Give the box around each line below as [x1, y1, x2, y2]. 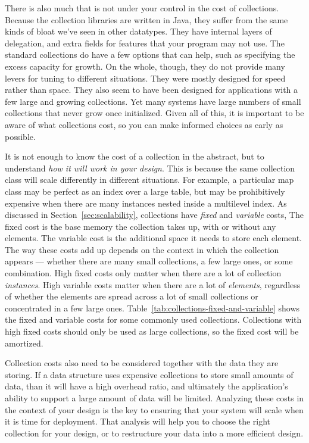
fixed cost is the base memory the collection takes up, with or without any [5, 220, 276, 232]
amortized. [5, 336, 43, 349]
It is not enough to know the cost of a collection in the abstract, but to [5, 150, 264, 163]
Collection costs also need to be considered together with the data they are [5, 357, 279, 369]
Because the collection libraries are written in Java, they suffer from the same [5, 13, 288, 26]
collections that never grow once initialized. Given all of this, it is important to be [5, 107, 304, 119]
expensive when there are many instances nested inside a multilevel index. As [5, 196, 287, 209]
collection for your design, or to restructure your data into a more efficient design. [5, 426, 304, 439]
